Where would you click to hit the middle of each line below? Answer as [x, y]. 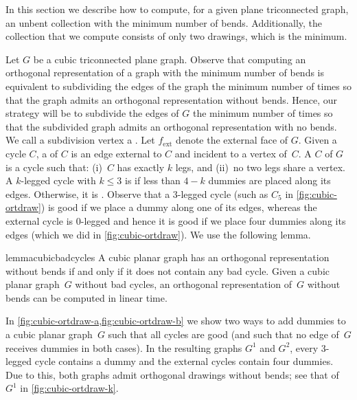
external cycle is [39, 220]
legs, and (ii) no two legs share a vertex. [260, 167]
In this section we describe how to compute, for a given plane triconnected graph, [177, 9]
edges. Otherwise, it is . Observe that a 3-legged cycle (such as [137, 193]
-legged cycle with [58, 180]
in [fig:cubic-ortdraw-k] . [69, 388]
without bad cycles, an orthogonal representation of [184, 284]
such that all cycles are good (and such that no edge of [223, 334]
